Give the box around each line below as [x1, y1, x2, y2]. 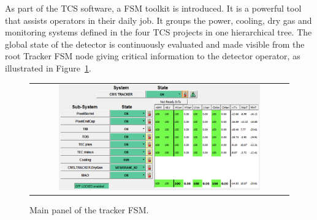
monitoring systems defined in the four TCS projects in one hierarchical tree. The [5, 26, 312, 38]
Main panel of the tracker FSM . [29, 203, 149, 216]
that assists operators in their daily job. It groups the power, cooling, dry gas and [5, 13, 312, 26]
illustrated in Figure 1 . [5, 61, 91, 74]
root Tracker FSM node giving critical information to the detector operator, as [5, 50, 300, 62]
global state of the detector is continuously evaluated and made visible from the [5, 37, 305, 50]
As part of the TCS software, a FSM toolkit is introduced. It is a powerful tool [5, 2, 302, 14]
